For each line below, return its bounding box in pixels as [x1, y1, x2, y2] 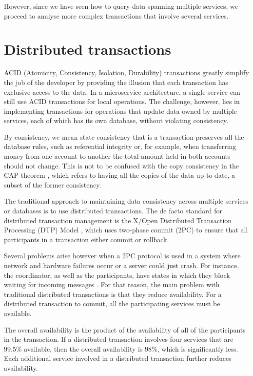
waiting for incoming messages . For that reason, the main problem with [4, 279, 220, 290]
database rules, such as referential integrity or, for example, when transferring [4, 141, 236, 151]
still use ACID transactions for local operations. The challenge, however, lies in [4, 96, 240, 106]
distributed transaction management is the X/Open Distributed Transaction [4, 215, 232, 225]
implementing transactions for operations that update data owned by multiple [4, 105, 237, 116]
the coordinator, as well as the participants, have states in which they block [4, 270, 230, 280]
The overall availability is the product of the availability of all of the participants [4, 324, 246, 334]
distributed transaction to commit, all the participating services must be [4, 298, 220, 309]
